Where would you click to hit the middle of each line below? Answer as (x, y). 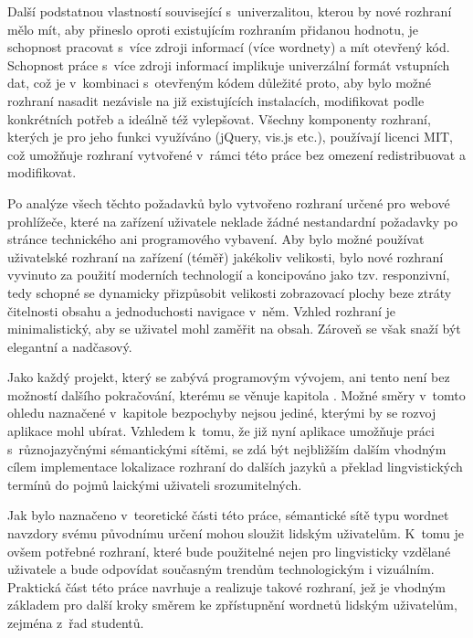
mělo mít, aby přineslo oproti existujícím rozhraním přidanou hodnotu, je (213, 29)
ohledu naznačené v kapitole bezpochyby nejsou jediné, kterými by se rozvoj (222, 413)
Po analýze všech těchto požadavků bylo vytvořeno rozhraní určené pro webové (229, 202)
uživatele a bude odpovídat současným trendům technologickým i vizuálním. (221, 569)
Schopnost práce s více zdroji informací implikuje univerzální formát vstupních (229, 64)
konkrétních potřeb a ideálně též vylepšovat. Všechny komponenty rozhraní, (219, 118)
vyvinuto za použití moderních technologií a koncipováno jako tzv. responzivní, (229, 275)
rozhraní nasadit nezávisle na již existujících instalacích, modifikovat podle (216, 100)
